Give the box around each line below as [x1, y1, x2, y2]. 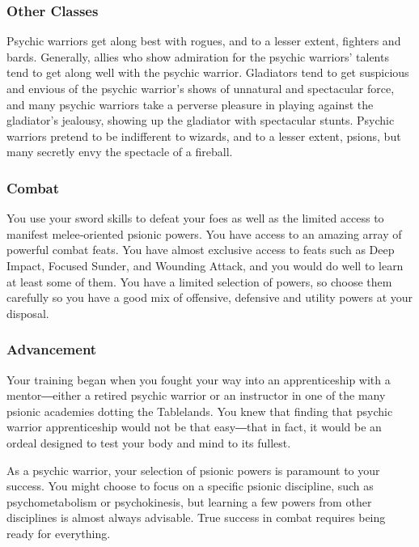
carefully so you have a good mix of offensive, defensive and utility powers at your [6, 289, 413, 306]
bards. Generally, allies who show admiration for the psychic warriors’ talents [6, 48, 389, 65]
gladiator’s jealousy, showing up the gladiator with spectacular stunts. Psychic [6, 112, 395, 129]
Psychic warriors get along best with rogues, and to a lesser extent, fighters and [6, 32, 401, 49]
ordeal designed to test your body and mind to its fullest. [6, 434, 291, 451]
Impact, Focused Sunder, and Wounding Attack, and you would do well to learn [6, 257, 404, 273]
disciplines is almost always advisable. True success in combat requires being [6, 509, 386, 526]
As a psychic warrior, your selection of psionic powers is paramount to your [6, 461, 380, 478]
